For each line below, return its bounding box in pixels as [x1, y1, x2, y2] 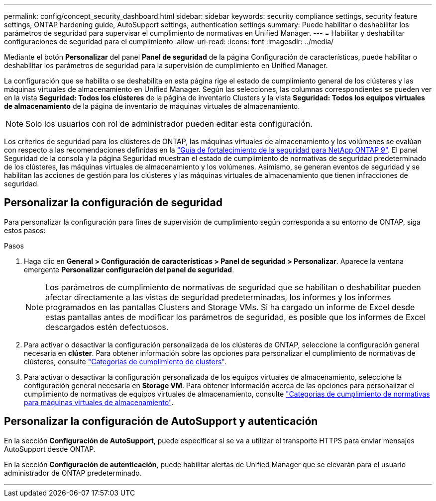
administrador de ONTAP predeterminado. [4, 468, 142, 477]
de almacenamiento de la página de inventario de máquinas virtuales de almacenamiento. [4, 102, 300, 110]
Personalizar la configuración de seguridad [4, 196, 223, 209]
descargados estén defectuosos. [45, 322, 169, 332]
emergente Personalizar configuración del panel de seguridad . [24, 265, 234, 274]
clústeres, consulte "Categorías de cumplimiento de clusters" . [24, 357, 226, 366]
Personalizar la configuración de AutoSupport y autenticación [4, 415, 318, 428]
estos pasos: [4, 226, 46, 235]
